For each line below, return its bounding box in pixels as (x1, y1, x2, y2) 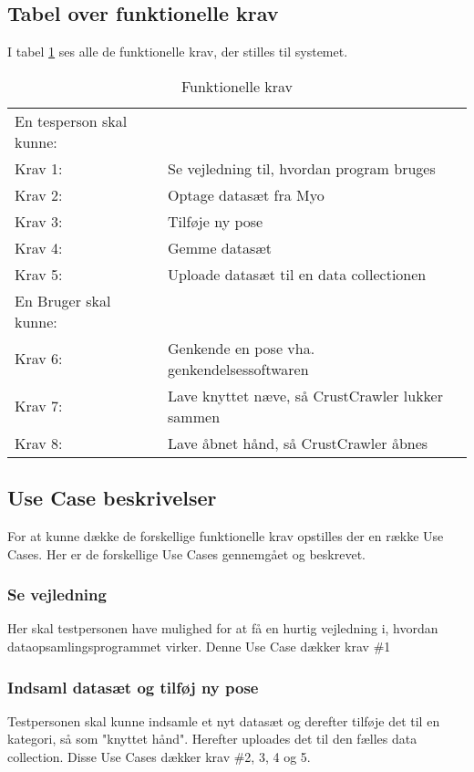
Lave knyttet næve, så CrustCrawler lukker (168, 384, 443, 406)
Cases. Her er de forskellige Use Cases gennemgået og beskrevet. (7, 544, 366, 563)
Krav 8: (15, 432, 63, 454)
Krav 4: (15, 236, 63, 258)
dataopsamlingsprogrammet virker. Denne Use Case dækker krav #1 (7, 637, 391, 655)
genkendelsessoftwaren (168, 358, 309, 380)
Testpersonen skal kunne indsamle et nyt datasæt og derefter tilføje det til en (7, 711, 440, 730)
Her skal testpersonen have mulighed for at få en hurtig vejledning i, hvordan (7, 619, 438, 638)
